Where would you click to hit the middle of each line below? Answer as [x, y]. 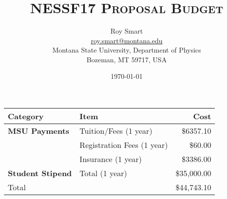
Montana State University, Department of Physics [127, 50]
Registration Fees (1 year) [124, 145]
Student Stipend [40, 173]
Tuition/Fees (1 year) [116, 131]
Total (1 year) [103, 173]
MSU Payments [39, 131]
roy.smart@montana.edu [127, 40]
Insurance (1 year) [111, 159]
